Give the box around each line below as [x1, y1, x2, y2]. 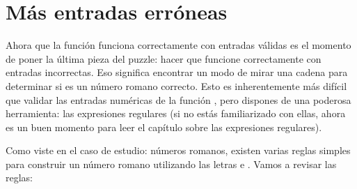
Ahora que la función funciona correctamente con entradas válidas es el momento [6, 38, 351, 52]
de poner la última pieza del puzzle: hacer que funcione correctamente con [6, 51, 322, 66]
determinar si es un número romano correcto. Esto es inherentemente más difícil [6, 78, 347, 93]
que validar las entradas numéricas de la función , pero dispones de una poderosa [6, 92, 351, 107]
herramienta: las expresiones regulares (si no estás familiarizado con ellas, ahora [6, 106, 346, 121]
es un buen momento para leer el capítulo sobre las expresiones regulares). [6, 119, 322, 134]
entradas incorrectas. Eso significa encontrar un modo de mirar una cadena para [6, 65, 348, 80]
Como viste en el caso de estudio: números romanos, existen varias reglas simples [6, 143, 351, 158]
